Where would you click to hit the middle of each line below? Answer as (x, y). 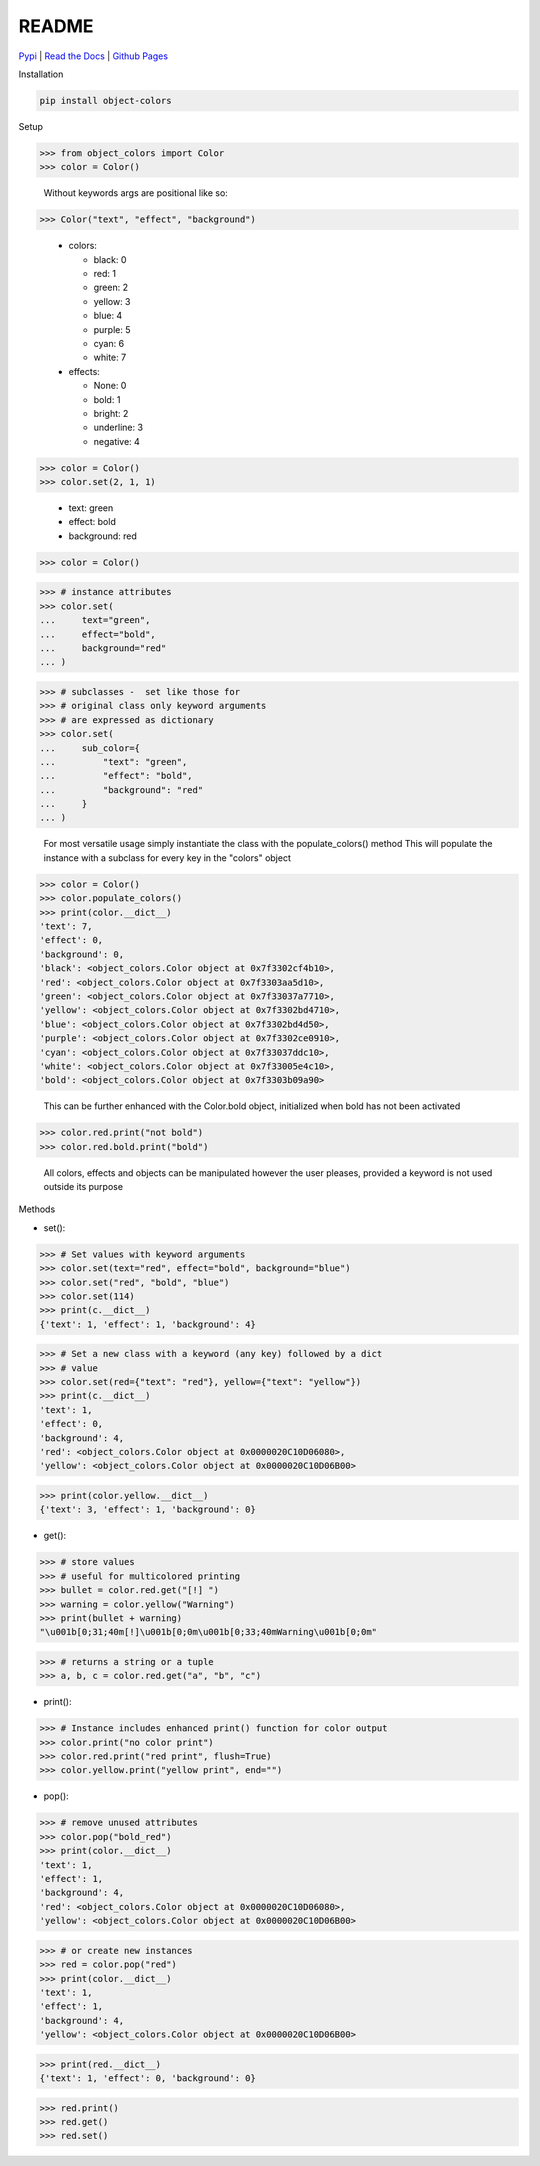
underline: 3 (118, 427)
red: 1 (105, 274)
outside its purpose (83, 1187)
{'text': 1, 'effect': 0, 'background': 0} (148, 2078)
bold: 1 (107, 399)
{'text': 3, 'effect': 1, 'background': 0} (148, 1509)
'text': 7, (66, 926)
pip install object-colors (105, 100)
